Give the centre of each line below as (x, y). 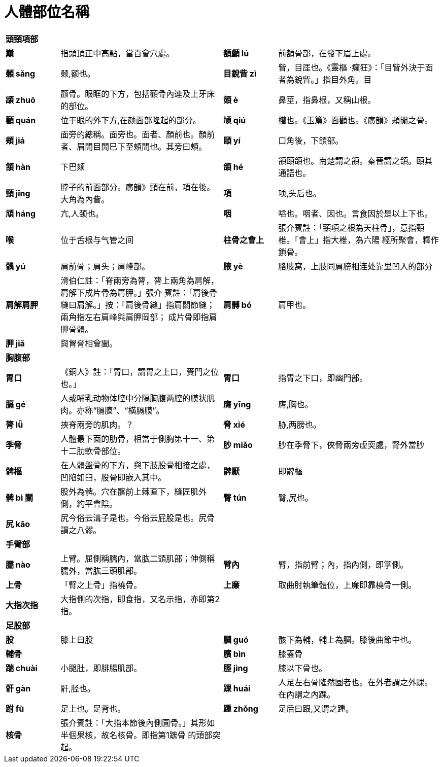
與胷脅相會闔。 (89, 343)
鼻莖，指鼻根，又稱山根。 (327, 100)
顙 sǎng (21, 73)
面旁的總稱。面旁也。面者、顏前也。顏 (134, 134)
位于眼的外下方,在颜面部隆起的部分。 (131, 120)
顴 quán (21, 120)
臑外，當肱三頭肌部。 (101, 570)
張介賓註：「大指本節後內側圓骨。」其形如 (138, 723)
